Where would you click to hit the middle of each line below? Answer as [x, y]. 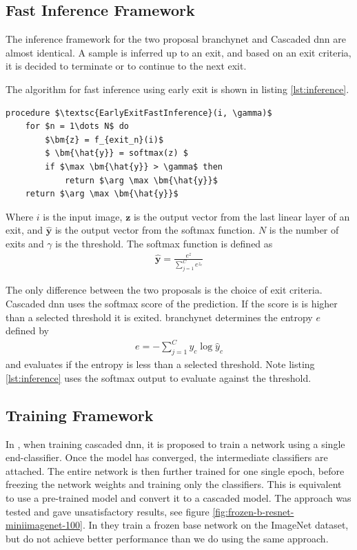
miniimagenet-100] [44, 525]
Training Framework [80, 415]
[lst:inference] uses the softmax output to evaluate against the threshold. [159, 377]
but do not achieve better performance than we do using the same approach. [167, 538]
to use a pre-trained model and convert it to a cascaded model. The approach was [178, 497]
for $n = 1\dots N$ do [77, 126]
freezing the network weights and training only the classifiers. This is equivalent [174, 484]
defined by [28, 330]
